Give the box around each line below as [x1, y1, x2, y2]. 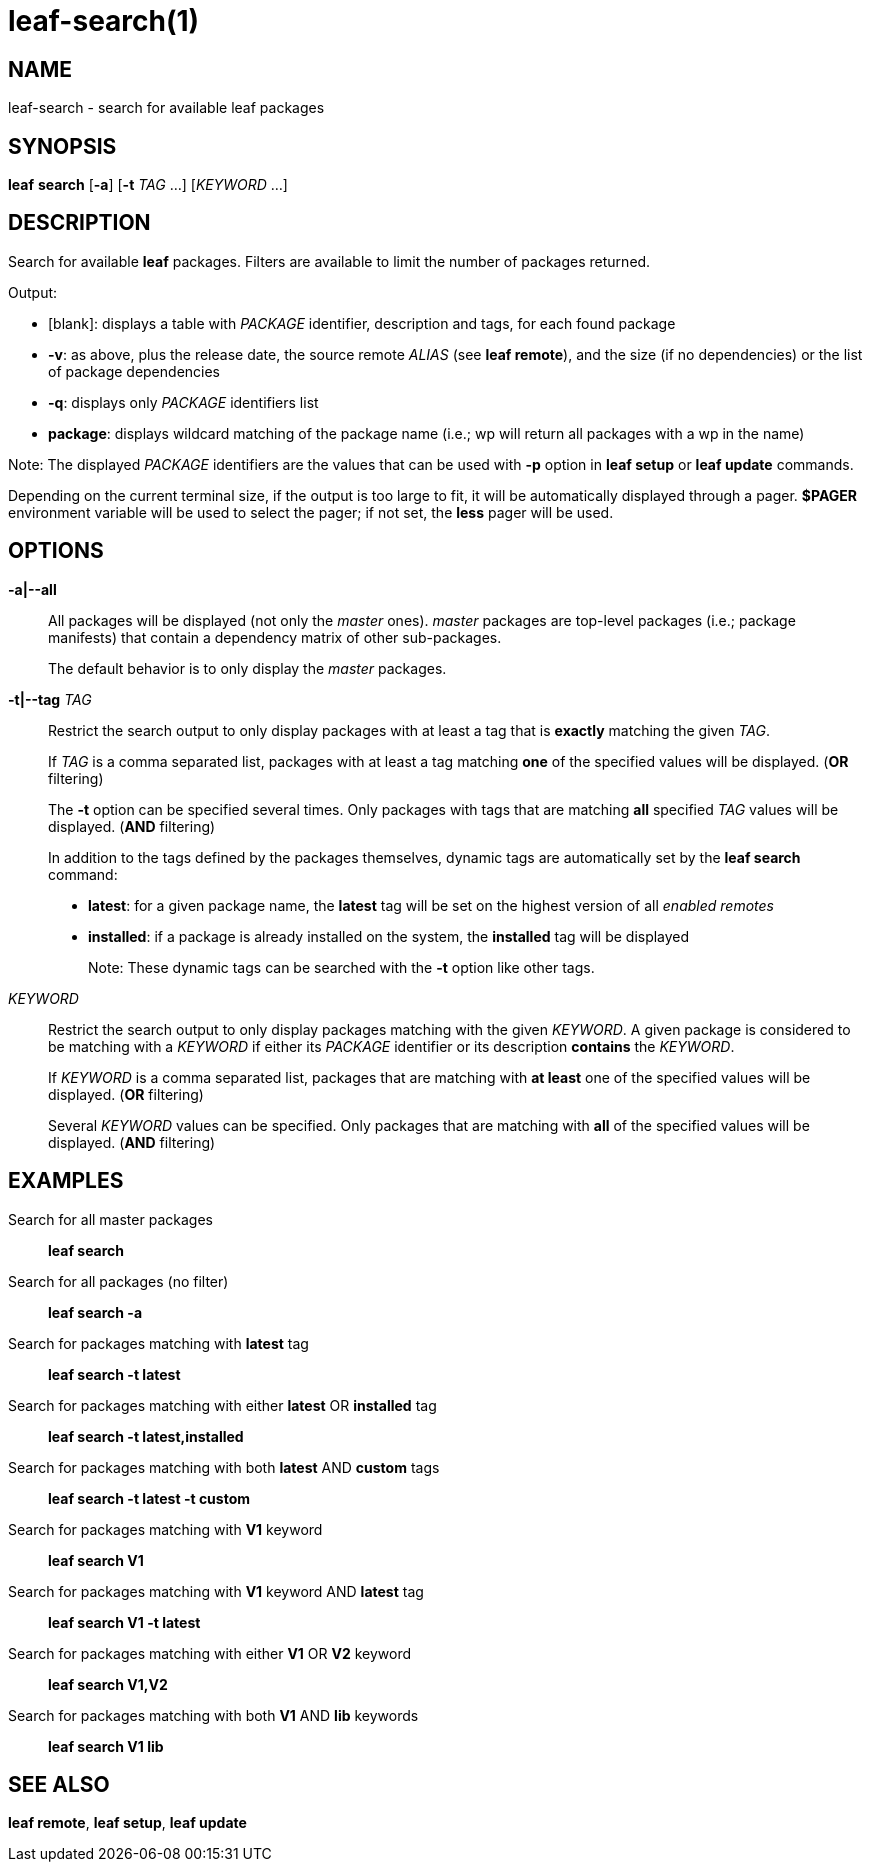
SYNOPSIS [8, 133, 117, 159]
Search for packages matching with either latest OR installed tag [8, 1396, 437, 1414]
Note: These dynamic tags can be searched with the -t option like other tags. [88, 958, 595, 976]
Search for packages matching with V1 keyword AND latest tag [8, 1582, 424, 1600]
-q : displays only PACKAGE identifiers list [48, 393, 319, 411]
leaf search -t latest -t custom [48, 1489, 251, 1507]
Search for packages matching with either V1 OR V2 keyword [8, 1644, 412, 1662]
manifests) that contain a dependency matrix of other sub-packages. [48, 628, 502, 646]
